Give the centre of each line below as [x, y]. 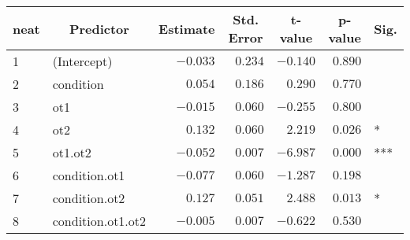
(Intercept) [82, 61]
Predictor [99, 28]
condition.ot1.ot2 [99, 221]
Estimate [187, 28]
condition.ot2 [89, 198]
